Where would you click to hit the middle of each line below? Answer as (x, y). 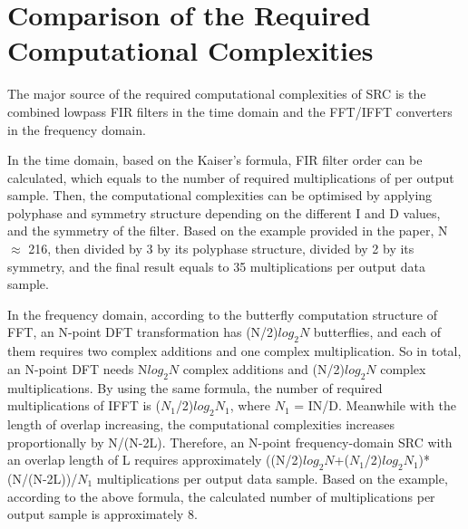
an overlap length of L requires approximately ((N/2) (155, 460)
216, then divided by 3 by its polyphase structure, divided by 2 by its (221, 249)
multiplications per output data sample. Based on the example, (272, 478)
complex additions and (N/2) (263, 368)
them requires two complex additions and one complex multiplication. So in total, (234, 351)
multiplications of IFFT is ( (84, 405)
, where (250, 405)
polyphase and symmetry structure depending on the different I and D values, (224, 212)
